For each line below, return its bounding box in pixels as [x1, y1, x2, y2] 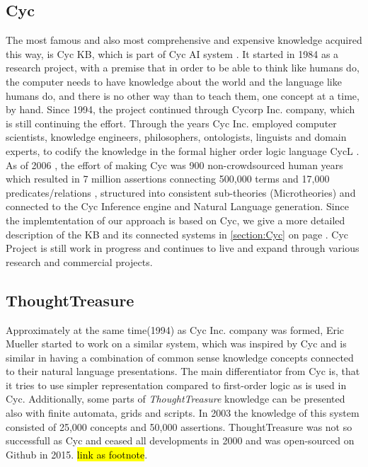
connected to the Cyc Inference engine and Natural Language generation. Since [6, 199, 349, 214]
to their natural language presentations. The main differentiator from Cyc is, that [6, 364, 360, 379]
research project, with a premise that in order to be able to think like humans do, [6, 60, 360, 75]
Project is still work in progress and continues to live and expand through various [6, 241, 360, 255]
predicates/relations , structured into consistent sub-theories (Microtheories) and [6, 185, 356, 200]
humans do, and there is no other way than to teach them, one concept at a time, [6, 88, 360, 103]
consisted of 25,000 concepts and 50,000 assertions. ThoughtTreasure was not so [6, 419, 352, 434]
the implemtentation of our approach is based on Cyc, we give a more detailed [6, 212, 345, 227]
